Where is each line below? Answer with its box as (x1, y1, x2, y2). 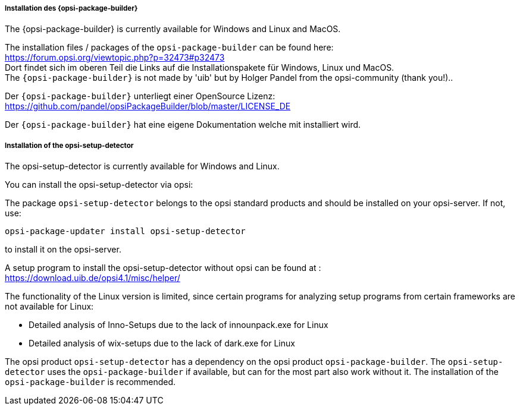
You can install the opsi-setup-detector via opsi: (5, 179, 193, 190)
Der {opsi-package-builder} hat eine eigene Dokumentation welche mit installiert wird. (5, 119, 361, 130)
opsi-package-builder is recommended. (5, 377, 176, 387)
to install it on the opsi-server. (5, 244, 121, 255)
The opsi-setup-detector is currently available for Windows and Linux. (5, 161, 280, 172)
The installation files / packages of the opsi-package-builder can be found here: (5, 42, 334, 53)
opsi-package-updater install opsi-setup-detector (5, 226, 246, 236)
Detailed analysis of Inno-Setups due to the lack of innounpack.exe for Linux (29, 320, 328, 330)
